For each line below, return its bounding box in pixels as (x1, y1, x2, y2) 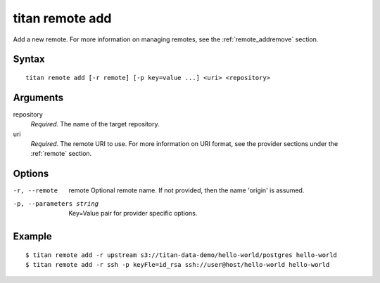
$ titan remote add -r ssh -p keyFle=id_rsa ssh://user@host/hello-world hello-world (25, 261, 330, 268)
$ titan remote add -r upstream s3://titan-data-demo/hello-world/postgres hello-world (25, 251, 338, 259)
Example (13, 230, 52, 242)
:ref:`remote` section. (30, 150, 92, 158)
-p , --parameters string (13, 199, 99, 207)
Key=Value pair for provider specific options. (68, 209, 198, 218)
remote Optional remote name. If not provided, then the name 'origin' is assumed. (68, 186, 305, 195)
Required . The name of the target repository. (30, 120, 160, 129)
